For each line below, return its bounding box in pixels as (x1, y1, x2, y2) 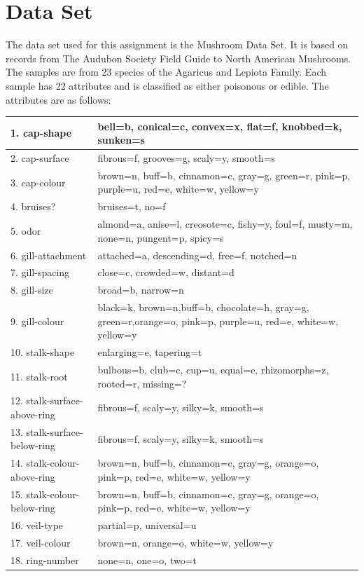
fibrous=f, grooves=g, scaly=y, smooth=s (97, 151, 276, 165)
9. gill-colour (10, 313, 64, 328)
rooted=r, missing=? (97, 376, 187, 390)
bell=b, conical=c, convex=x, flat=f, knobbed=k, (97, 118, 342, 133)
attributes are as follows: (6, 92, 111, 107)
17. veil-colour (10, 535, 71, 550)
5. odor (10, 223, 41, 238)
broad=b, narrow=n (97, 282, 184, 297)
